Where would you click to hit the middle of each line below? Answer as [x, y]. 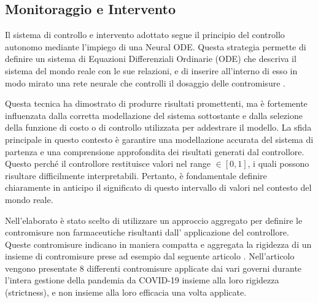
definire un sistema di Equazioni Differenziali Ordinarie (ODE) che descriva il [151, 59]
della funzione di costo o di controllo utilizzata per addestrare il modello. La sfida [158, 127]
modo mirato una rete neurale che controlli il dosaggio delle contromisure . [145, 82]
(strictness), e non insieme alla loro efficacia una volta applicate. [126, 292]
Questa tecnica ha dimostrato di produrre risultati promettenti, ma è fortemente [156, 103]
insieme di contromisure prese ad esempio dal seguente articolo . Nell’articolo [150, 256]
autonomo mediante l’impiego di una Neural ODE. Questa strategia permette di [156, 46]
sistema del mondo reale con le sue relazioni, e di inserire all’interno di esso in [151, 70]
